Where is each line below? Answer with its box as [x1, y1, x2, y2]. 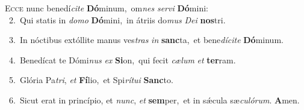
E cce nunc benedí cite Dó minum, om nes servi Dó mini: [5, 2, 208, 14]
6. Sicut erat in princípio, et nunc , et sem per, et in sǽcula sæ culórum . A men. [8, 93, 300, 106]
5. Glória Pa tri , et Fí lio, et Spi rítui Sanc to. [8, 74, 173, 86]
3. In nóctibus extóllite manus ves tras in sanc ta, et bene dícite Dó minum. [8, 33, 284, 46]
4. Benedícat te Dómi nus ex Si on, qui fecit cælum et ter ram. [8, 53, 236, 66]
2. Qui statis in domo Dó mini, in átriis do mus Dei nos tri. [8, 13, 226, 26]
